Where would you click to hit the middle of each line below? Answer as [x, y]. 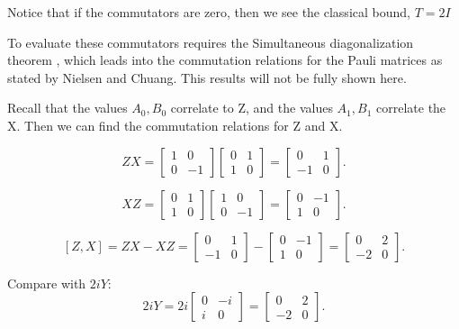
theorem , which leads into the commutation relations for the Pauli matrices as [225, 60]
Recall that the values [67, 108]
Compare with [47, 283]
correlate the [411, 108]
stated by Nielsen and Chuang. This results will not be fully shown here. [207, 77]
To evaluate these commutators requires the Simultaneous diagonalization [211, 42]
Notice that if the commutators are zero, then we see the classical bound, [209, 12]
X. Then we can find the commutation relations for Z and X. [175, 125]
